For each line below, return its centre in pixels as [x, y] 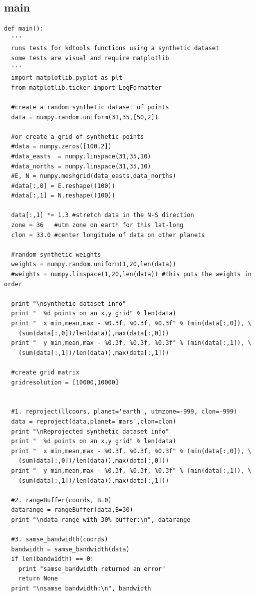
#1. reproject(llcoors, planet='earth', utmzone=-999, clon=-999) [124, 412]
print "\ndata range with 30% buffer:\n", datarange [101, 520]
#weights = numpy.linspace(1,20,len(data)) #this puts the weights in [131, 274]
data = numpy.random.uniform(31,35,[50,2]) [85, 117]
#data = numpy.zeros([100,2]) [61, 147]
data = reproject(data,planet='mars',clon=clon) [94, 421]
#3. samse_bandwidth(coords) [60, 540]
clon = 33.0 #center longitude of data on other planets [108, 235]
